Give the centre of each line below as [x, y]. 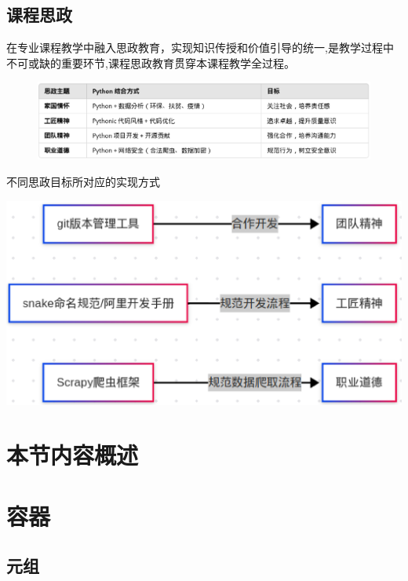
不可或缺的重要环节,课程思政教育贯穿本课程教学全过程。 [151, 62]
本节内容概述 [73, 454]
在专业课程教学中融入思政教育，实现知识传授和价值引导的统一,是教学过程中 [200, 48]
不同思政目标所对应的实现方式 [83, 182]
